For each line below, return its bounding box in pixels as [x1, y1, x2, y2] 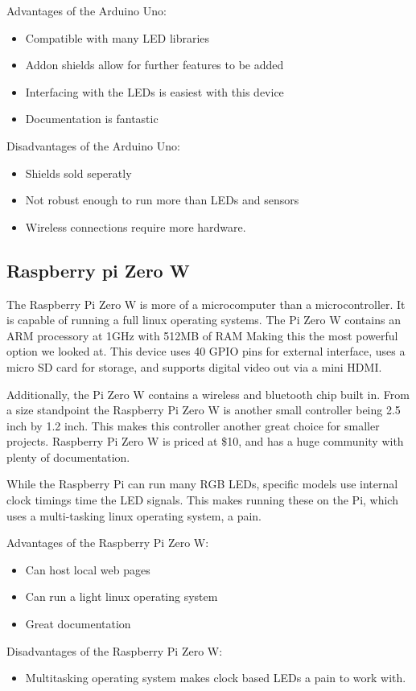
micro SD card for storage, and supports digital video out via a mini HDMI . [6, 358, 382, 375]
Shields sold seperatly [25, 164, 132, 181]
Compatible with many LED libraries [25, 29, 210, 46]
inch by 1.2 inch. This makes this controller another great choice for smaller [6, 417, 380, 434]
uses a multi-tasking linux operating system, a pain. [6, 507, 262, 524]
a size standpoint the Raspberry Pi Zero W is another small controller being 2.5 [6, 401, 401, 418]
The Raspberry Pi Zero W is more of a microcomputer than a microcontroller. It [6, 295, 406, 312]
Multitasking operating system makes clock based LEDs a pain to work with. [25, 669, 406, 686]
